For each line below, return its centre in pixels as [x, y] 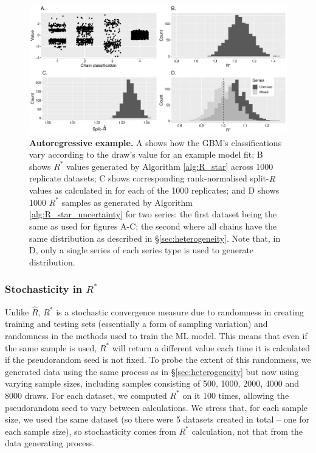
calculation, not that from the [247, 431]
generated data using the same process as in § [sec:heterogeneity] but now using [152, 371]
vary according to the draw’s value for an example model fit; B [146, 154]
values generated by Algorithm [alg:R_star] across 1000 [170, 166]
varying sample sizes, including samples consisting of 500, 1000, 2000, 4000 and [152, 383]
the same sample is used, [51, 347]
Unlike [17, 311]
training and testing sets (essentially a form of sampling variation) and [136, 324]
